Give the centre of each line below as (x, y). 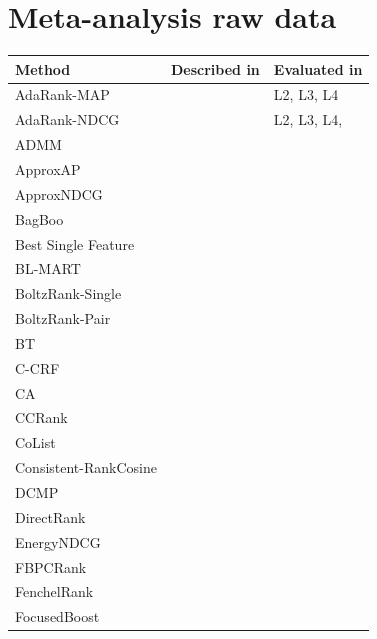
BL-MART (48, 268)
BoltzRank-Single (68, 293)
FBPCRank (51, 566)
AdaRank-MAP (62, 94)
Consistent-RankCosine (86, 467)
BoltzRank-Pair (63, 318)
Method (43, 68)
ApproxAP (48, 169)
